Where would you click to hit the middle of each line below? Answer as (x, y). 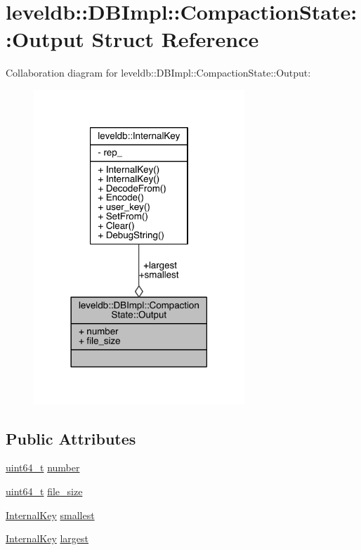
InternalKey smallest (50, 515)
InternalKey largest (47, 538)
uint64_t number (43, 467)
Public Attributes (71, 438)
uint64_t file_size (44, 491)
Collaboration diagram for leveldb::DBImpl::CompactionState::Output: (158, 73)
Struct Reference (175, 39)
